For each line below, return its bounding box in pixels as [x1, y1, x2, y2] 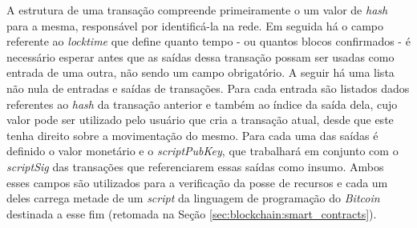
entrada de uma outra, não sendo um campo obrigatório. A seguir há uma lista [6, 64, 395, 81]
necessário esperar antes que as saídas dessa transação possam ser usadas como [6, 48, 395, 65]
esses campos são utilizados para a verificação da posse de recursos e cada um [6, 174, 388, 190]
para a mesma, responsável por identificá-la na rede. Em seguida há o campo [6, 17, 384, 34]
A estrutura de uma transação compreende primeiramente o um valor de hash [6, 2, 388, 18]
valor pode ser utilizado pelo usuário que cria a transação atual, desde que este [6, 111, 394, 128]
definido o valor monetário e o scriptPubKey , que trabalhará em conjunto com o [6, 142, 399, 159]
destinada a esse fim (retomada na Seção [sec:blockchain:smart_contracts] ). [6, 205, 377, 222]
